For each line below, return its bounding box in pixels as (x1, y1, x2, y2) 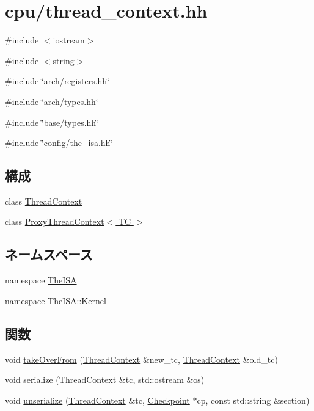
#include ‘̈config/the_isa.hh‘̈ (5, 136, 113, 149)
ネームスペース (5, 245, 93, 264)
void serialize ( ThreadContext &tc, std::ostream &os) (5, 373, 205, 386)
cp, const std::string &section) (197, 393, 310, 406)
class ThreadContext (5, 194, 82, 207)
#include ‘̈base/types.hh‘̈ (5, 115, 99, 128)
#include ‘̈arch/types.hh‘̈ (5, 95, 98, 107)
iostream (53, 34, 85, 46)
